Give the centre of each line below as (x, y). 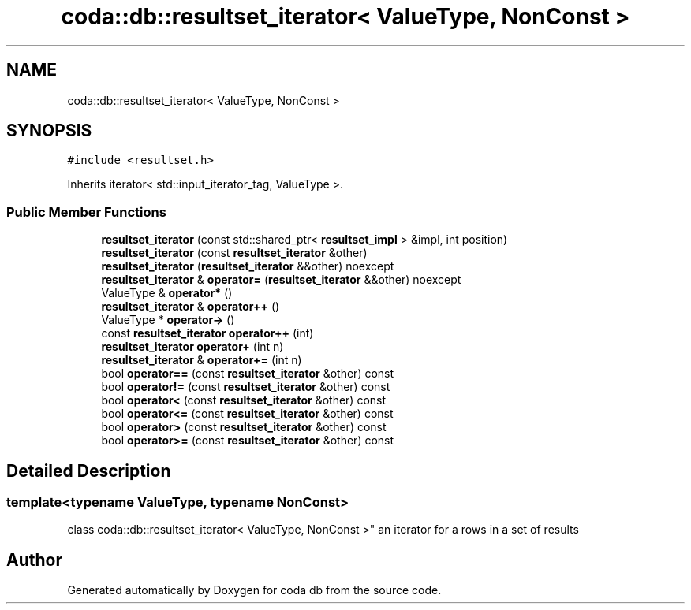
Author (34, 560)
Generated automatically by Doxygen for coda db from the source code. (254, 590)
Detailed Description (89, 471)
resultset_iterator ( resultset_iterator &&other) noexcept (248, 266)
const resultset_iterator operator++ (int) (207, 333)
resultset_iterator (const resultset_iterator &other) (234, 253)
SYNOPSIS (49, 131)
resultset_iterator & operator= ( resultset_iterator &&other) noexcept (281, 280)
